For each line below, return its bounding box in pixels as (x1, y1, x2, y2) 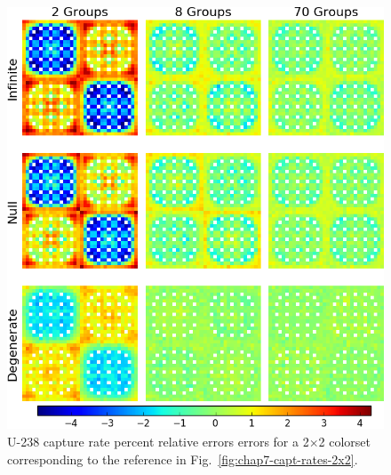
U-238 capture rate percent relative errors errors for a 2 (7, 432, 309, 451)
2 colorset (318, 432, 371, 451)
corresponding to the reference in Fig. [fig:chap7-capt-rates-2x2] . (7, 449, 358, 468)
